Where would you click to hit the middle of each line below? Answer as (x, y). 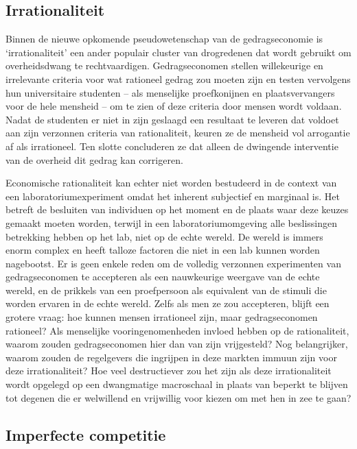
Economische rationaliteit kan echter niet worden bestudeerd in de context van (171, 183)
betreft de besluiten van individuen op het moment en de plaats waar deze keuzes (177, 209)
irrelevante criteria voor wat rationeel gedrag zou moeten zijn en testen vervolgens (178, 78)
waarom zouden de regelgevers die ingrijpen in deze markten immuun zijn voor (171, 357)
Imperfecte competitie (86, 434)
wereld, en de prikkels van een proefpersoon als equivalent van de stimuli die (166, 290)
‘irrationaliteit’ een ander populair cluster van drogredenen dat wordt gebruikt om (178, 52)
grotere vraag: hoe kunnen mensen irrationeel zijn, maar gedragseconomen (162, 317)
